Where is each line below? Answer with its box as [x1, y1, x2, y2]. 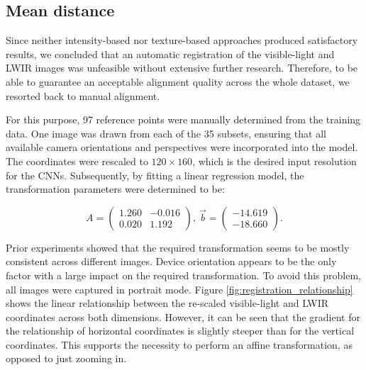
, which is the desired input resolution [192, 153, 357, 168]
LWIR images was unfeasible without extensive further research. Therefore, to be [6, 60, 358, 75]
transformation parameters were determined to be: [6, 181, 225, 196]
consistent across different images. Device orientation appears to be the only [6, 254, 337, 269]
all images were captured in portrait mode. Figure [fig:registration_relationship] [6, 281, 353, 296]
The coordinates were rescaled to [6, 153, 148, 168]
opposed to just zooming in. [6, 351, 127, 366]
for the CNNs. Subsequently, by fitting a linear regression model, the [6, 167, 304, 182]
